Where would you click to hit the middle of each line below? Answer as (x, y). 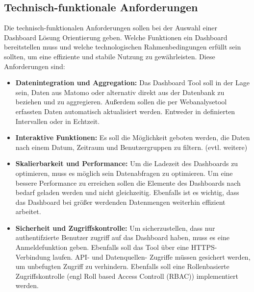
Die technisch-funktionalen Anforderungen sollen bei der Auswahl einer (111, 28)
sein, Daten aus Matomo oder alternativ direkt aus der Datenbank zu (120, 92)
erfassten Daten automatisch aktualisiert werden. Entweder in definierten (125, 111)
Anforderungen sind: (35, 66)
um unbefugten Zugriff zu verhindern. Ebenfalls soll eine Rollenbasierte (122, 266)
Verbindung (33, 256)
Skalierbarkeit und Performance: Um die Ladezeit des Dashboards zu (127, 163)
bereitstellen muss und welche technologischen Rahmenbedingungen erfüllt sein (123, 47)
